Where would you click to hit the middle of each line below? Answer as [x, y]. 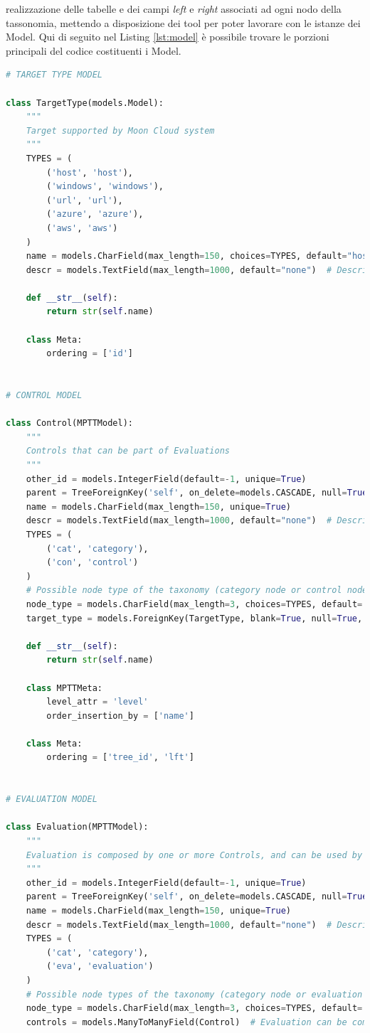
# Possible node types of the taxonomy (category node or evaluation [194, 994]
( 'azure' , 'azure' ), [95, 214]
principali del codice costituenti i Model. [94, 50]
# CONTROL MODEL [44, 396]
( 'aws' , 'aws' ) [82, 228]
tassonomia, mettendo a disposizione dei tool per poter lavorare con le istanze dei [183, 22]
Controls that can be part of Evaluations [128, 451]
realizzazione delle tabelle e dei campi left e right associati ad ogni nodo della [174, 9]
